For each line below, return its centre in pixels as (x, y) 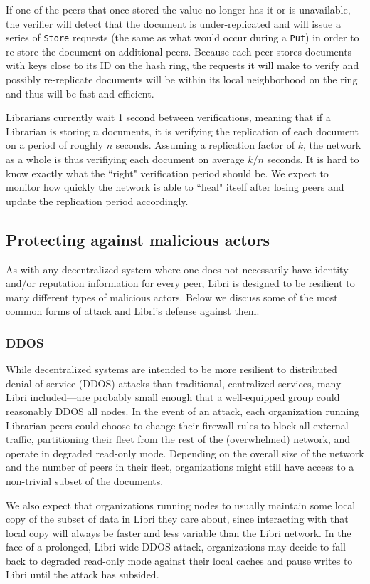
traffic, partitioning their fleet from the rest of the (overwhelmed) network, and (178, 439)
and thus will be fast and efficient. (80, 93)
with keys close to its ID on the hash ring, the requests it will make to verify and (183, 65)
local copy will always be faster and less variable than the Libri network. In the (179, 532)
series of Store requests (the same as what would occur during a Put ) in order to (183, 37)
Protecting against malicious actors (138, 239)
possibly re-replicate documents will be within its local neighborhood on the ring (182, 79)
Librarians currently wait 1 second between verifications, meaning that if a (168, 117)
